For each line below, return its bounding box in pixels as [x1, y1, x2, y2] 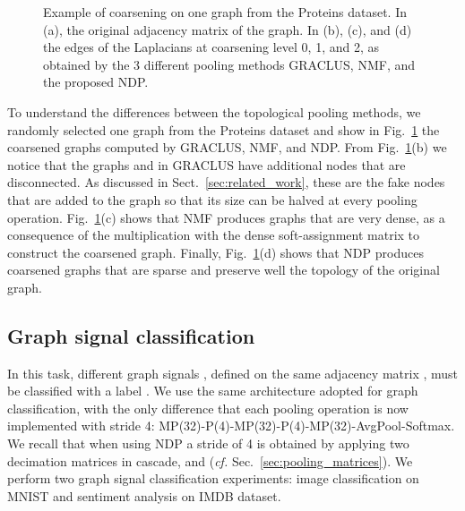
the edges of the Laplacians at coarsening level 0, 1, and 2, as [43, 38, 380, 56]
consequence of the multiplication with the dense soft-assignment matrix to [7, 226, 420, 244]
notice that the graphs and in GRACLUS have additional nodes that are [7, 155, 406, 174]
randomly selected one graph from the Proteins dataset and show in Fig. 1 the [7, 120, 440, 139]
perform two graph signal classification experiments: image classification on [7, 469, 419, 488]
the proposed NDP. [43, 72, 149, 91]
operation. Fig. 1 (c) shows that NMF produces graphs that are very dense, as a [7, 208, 445, 226]
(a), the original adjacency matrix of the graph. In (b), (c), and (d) [43, 20, 412, 38]
